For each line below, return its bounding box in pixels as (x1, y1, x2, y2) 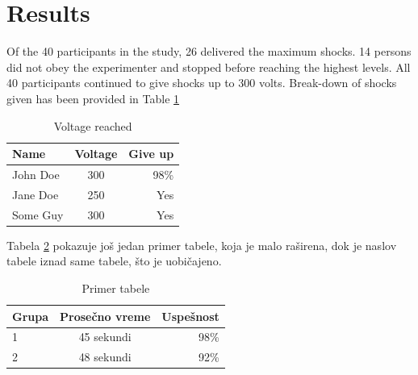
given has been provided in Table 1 (6, 90, 180, 106)
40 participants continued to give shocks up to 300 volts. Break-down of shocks (6, 74, 397, 91)
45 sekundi (78, 328, 132, 345)
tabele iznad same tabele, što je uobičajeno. (6, 252, 222, 269)
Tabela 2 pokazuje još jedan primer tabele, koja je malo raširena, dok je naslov (6, 236, 397, 253)
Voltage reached (53, 117, 132, 134)
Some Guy (12, 206, 64, 223)
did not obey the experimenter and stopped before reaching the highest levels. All (6, 58, 411, 75)
